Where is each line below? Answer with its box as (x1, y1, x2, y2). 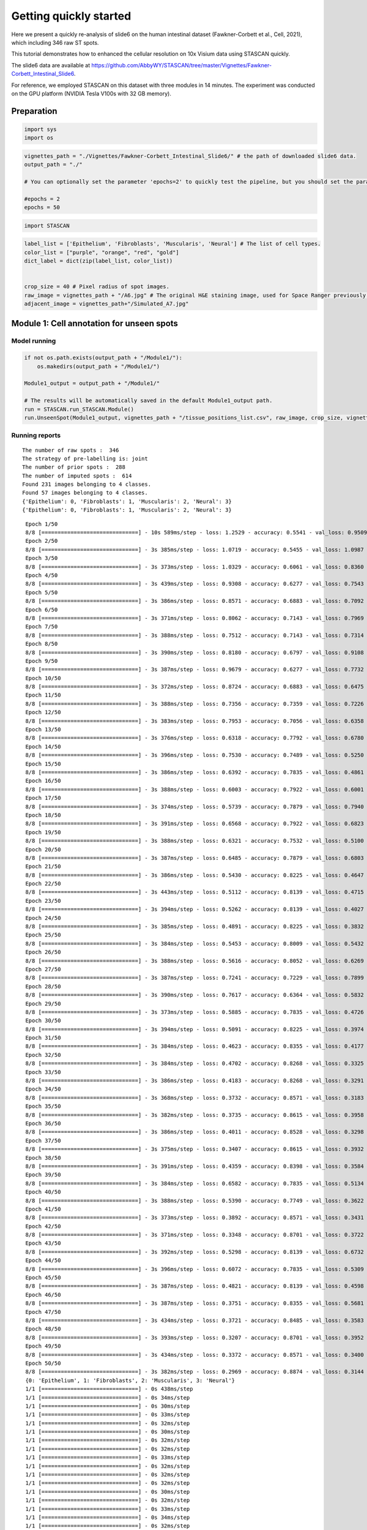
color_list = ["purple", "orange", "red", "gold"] (24, 248, 180, 256)
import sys (24, 125, 57, 133)
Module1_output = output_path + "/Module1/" (24, 380, 160, 387)
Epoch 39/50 (25, 1171, 61, 1178)
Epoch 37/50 (25, 1137, 61, 1144)
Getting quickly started (11, 9, 132, 23)
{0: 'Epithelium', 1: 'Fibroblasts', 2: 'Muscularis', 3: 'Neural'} (25, 1377, 235, 1384)
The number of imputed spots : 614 (22, 472, 132, 479)
